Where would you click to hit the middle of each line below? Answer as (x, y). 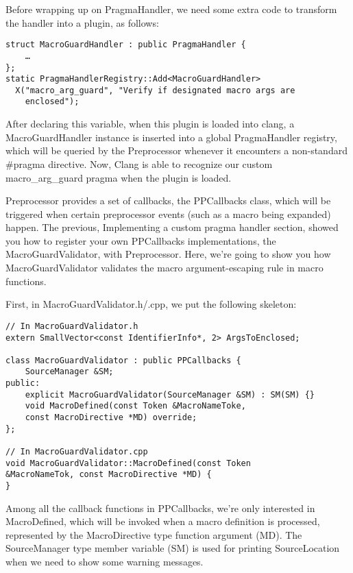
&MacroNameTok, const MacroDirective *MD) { (109, 475)
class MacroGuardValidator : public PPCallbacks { (123, 360)
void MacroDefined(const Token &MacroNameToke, (135, 406)
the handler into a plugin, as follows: (82, 22)
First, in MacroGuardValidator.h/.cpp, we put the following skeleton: (151, 304)
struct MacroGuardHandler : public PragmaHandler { (126, 45)
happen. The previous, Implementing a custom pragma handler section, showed (172, 227)
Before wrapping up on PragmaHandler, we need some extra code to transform (171, 9)
